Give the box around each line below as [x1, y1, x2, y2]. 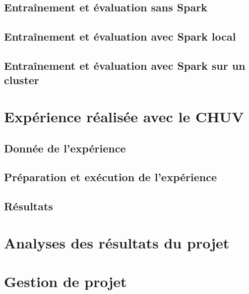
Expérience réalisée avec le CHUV [4, 106, 244, 126]
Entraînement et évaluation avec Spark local [4, 29, 236, 44]
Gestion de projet [4, 271, 127, 292]
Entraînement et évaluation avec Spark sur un [4, 57, 246, 73]
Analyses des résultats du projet [4, 232, 230, 252]
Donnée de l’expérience [4, 140, 126, 155]
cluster [4, 72, 39, 88]
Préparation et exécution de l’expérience [4, 169, 217, 185]
